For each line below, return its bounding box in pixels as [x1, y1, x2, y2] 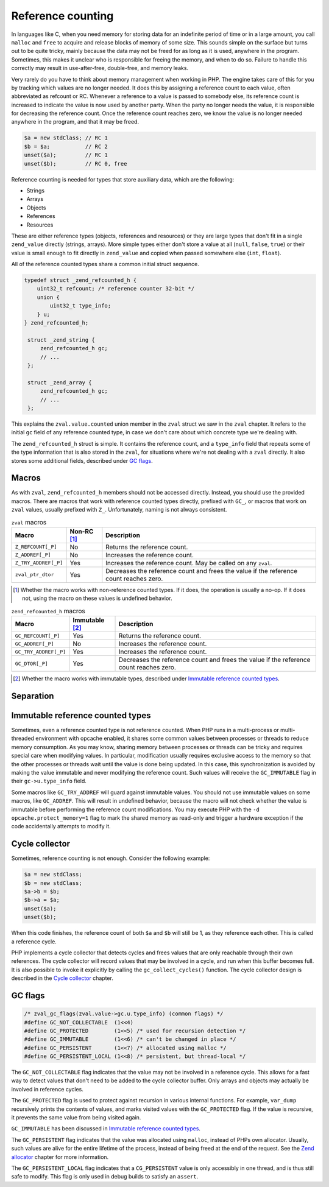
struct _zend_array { [27, 379, 92, 386]
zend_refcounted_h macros [11, 607, 85, 615]
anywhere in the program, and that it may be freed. [11, 118, 140, 125]
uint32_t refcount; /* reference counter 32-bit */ [37, 285, 195, 292]
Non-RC [69, 527, 94, 535]
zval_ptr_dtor [15, 571, 54, 578]
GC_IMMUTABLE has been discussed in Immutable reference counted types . [11, 1125, 201, 1132]
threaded [11, 734, 35, 742]
